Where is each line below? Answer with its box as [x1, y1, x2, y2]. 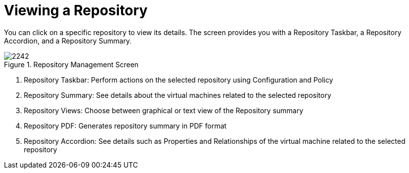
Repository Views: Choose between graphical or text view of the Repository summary [24, 106, 303, 115]
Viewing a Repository [4, 2, 148, 19]
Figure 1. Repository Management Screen [4, 60, 139, 69]
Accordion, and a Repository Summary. [4, 36, 132, 45]
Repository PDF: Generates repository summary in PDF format [24, 121, 227, 130]
